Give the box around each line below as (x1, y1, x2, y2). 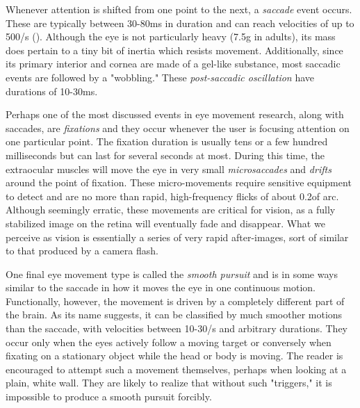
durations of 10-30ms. (6, 83, 98, 98)
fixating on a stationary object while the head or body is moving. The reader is (6, 348, 343, 363)
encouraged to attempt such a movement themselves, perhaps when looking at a (6, 361, 347, 376)
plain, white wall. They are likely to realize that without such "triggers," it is (6, 375, 332, 390)
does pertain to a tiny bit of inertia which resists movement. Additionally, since (6, 42, 343, 57)
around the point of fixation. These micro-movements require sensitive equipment (6, 175, 352, 190)
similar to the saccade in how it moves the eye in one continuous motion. (6, 280, 316, 295)
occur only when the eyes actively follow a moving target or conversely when (6, 334, 332, 349)
